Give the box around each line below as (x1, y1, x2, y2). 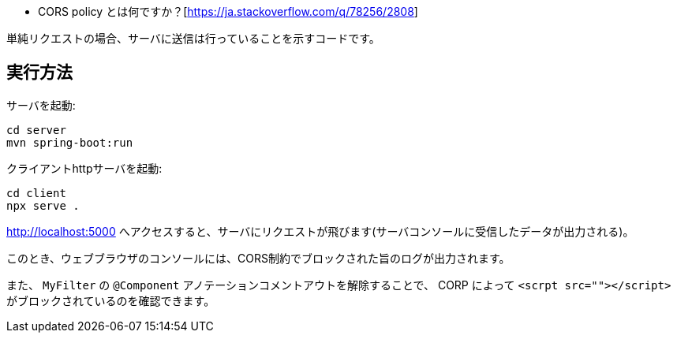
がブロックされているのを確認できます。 (6, 293, 215, 307)
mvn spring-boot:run (6, 136, 133, 149)
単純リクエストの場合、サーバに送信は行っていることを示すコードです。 (6, 32, 380, 45)
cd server (6, 123, 66, 136)
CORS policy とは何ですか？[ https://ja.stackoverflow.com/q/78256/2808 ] (38, 5, 418, 18)
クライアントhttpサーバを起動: (6, 161, 163, 175)
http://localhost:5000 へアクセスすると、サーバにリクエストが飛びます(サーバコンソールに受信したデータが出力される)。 (6, 224, 634, 238)
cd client (6, 186, 66, 199)
